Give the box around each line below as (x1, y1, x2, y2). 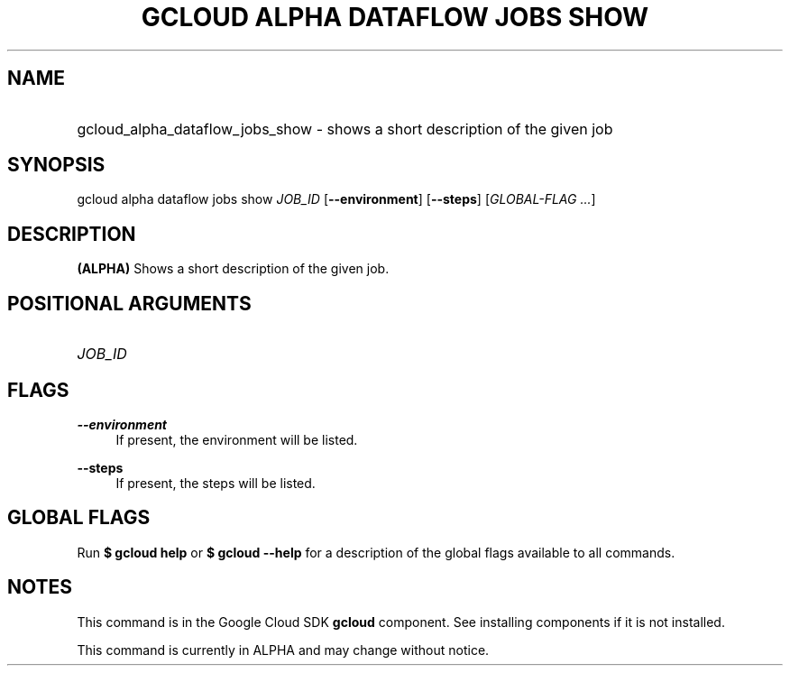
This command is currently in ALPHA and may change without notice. (77, 641, 490, 658)
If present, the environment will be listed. (115, 431, 358, 447)
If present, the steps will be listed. (115, 475, 316, 491)
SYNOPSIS (7, 153, 106, 177)
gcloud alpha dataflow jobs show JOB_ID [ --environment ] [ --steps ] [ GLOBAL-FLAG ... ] (77, 191, 596, 207)
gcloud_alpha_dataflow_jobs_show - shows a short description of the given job (77, 119, 613, 138)
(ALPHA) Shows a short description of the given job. (77, 261, 390, 277)
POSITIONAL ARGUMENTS (7, 291, 252, 315)
